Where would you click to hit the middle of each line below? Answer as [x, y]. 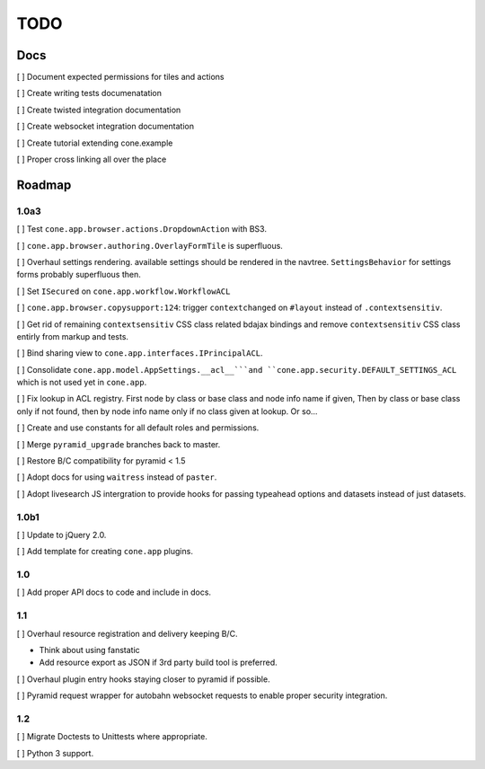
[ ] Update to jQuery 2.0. [62, 535]
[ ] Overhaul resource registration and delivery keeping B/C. [127, 633]
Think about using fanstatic [90, 650]
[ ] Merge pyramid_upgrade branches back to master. [119, 444]
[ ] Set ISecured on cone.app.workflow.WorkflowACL [123, 291]
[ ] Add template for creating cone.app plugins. [105, 552]
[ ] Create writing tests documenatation [89, 93]
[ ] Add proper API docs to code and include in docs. [114, 592]
